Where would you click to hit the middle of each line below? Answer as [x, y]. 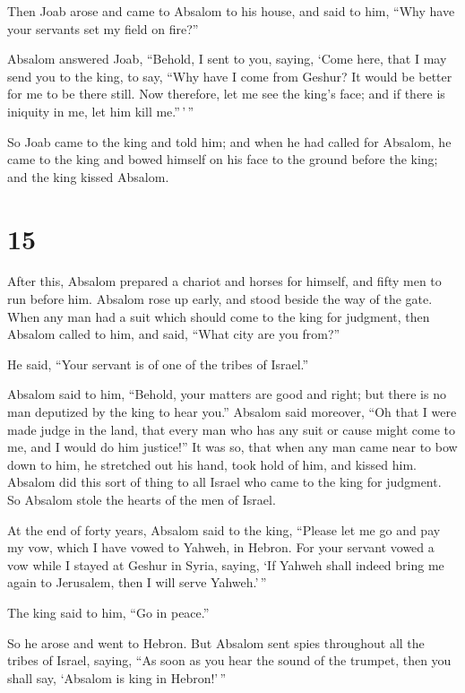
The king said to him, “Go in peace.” [108, 612]
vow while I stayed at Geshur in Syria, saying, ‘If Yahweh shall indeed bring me [226, 564]
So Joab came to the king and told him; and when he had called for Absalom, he [229, 141]
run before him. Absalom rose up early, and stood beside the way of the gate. [220, 299]
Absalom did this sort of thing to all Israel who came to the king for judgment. [224, 482]
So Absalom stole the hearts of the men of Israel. [142, 499]
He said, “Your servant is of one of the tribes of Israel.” [158, 364]
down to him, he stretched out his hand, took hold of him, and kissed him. [212, 464]
